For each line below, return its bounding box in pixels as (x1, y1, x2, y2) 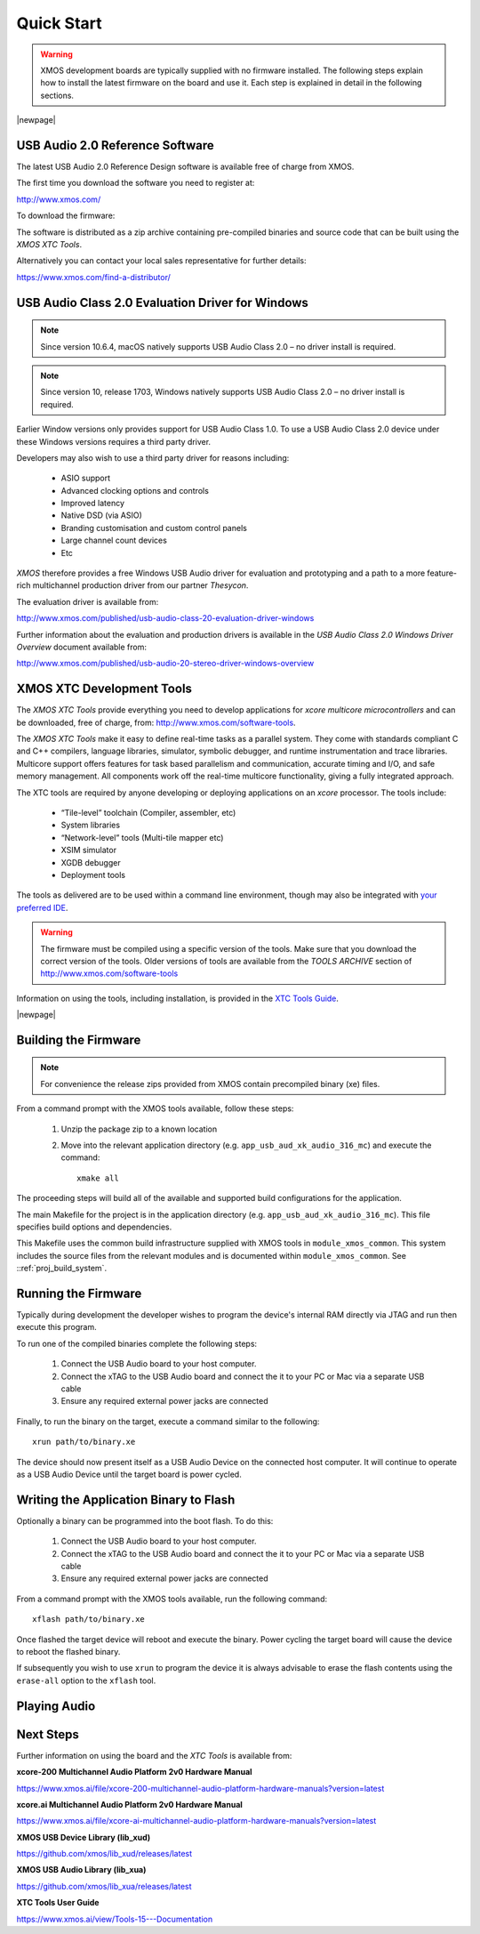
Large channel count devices (60, 535, 168, 546)
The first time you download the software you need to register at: (16, 178, 255, 189)
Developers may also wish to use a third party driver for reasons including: (16, 452, 290, 463)
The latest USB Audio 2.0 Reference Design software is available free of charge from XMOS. (16, 161, 355, 173)
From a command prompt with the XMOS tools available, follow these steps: (16, 1103, 294, 1114)
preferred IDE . (16, 902, 68, 913)
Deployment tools (60, 869, 126, 880)
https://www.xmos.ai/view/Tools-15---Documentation (16, 1914, 213, 1924)
